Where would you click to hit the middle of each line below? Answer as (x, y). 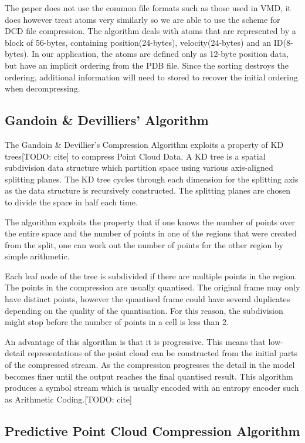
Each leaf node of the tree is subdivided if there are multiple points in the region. (151, 275)
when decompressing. (43, 88)
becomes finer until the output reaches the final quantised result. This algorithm (149, 376)
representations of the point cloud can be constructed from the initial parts (162, 353)
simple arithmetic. (37, 256)
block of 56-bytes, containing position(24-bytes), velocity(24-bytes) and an (138, 42)
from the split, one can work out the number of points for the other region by (144, 244)
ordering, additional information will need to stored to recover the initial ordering (151, 77)
